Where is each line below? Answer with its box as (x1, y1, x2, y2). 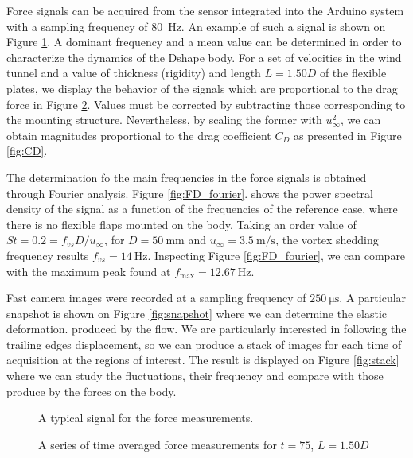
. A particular (339, 289, 407, 306)
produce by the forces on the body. (6, 382, 177, 399)
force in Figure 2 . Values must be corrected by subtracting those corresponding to (6, 95, 406, 112)
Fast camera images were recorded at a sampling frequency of (6, 289, 306, 306)
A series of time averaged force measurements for (38, 436, 277, 452)
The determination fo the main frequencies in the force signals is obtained (6, 169, 367, 185)
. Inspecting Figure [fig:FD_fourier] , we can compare (147, 246, 406, 263)
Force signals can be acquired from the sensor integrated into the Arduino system (6, 2, 404, 18)
